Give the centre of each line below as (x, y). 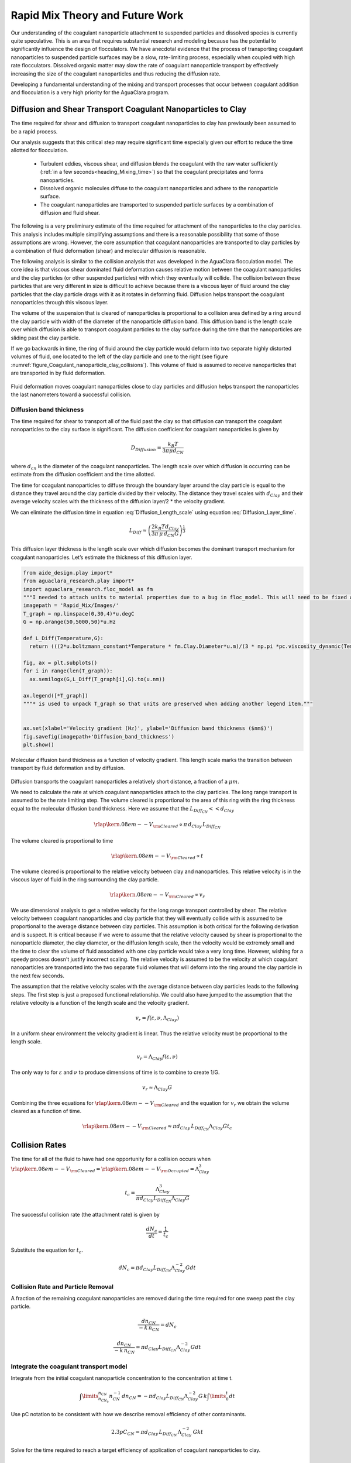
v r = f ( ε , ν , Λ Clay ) (157, 1019)
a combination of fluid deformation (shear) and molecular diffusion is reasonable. (109, 250)
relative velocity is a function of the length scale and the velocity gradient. (100, 1003)
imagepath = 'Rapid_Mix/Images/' (71, 605)
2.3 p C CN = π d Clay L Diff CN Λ (147, 1433)
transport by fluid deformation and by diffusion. (68, 768)
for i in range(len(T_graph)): (68, 671)
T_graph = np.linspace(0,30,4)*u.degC (79, 614)
